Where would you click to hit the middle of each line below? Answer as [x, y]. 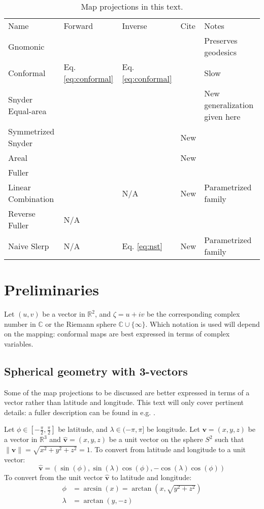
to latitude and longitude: [152, 477]
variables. [19, 343]
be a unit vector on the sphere [156, 439]
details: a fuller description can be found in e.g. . [80, 412]
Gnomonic [26, 46]
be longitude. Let [173, 429]
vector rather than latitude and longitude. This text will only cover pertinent [124, 402]
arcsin [93, 489]
